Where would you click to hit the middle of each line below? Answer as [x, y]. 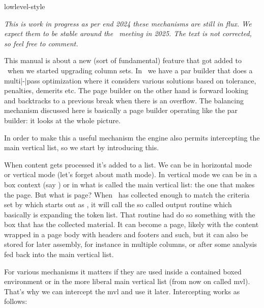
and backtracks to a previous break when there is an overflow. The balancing [124, 100]
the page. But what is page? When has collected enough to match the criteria [127, 194]
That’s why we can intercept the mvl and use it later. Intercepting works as [122, 291]
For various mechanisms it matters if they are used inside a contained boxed [123, 271]
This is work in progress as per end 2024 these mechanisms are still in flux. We [128, 23]
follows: [16, 301]
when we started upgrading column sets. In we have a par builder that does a [130, 70]
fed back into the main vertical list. [59, 254]
